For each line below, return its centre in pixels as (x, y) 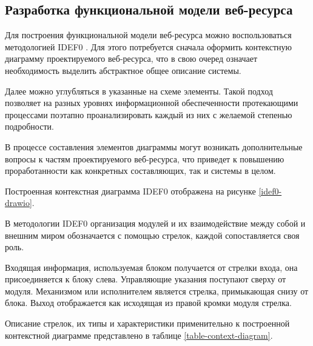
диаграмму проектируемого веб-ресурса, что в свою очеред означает (131, 58)
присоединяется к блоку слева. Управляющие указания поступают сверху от (146, 279)
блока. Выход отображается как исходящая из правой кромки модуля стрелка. (148, 303)
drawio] (19, 203)
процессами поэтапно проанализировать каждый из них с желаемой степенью (149, 114)
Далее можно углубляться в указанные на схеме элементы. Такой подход (139, 91)
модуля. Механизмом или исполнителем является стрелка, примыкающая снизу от (157, 291)
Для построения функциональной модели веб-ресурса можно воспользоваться (148, 35)
